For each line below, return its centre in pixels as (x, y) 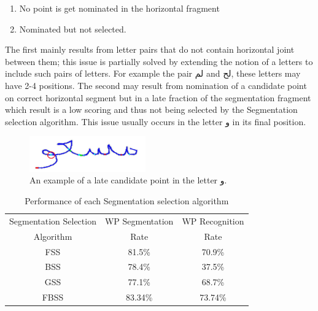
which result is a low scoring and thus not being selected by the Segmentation (151, 109)
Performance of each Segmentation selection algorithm (127, 201)
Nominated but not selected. (73, 29)
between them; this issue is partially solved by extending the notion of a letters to (159, 61)
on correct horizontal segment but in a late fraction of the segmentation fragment (158, 97)
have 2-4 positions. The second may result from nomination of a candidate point (156, 85)
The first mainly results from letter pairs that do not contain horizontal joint (150, 49)
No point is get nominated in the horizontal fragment (119, 8)
